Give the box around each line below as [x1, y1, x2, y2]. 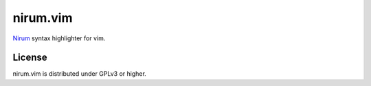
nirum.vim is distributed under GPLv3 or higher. [12, 70, 147, 78]
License [12, 52, 47, 63]
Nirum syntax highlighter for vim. [12, 34, 106, 42]
